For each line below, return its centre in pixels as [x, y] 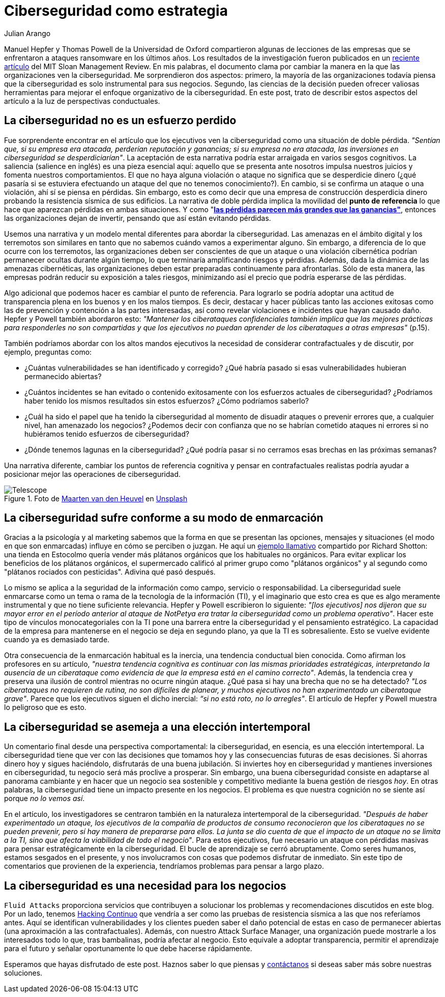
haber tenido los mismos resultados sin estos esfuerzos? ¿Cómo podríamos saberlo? [167, 401]
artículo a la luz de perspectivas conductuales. [82, 101]
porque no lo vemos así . [44, 799]
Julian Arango [27, 33]
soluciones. [23, 973]
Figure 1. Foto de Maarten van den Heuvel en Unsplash [96, 498]
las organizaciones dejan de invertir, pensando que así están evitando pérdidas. [138, 218]
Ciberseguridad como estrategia [116, 11]
